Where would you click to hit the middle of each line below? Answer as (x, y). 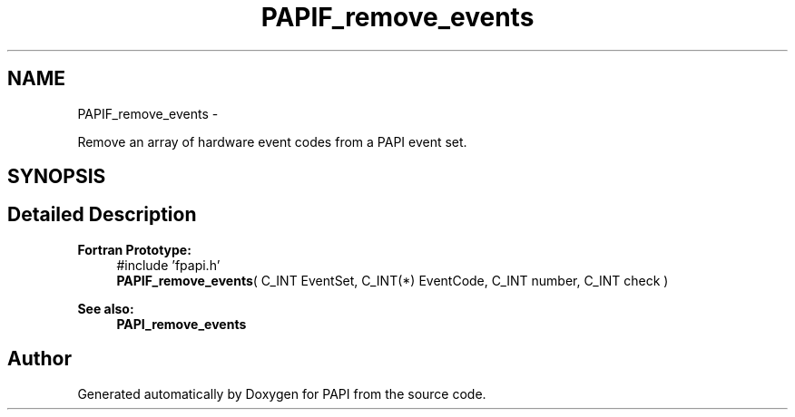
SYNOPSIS (57, 177)
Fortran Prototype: (134, 249)
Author (39, 359)
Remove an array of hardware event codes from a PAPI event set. (272, 141)
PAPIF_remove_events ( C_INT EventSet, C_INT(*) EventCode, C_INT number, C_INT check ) (393, 280)
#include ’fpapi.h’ (168, 265)
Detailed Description (102, 215)
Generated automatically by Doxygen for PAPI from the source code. (282, 393)
